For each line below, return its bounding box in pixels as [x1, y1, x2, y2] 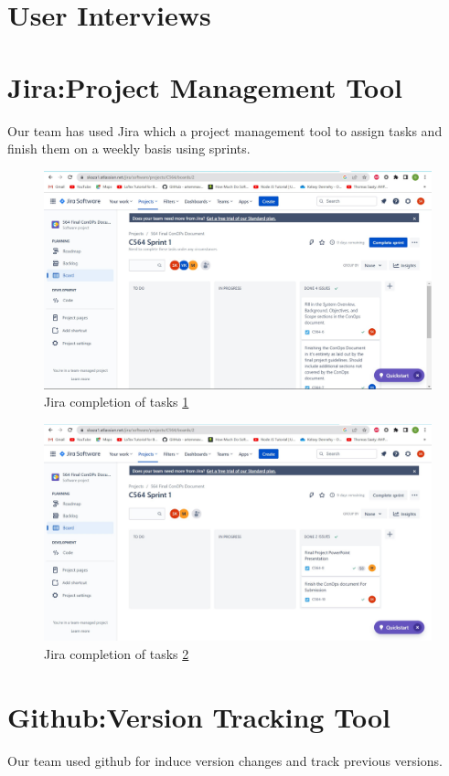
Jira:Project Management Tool [7, 68, 403, 105]
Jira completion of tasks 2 [44, 644, 189, 664]
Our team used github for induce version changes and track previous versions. [7, 750, 443, 770]
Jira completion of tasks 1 [44, 392, 189, 411]
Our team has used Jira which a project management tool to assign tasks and [7, 121, 443, 140]
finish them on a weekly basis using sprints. [7, 139, 251, 158]
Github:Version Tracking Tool [7, 697, 390, 735]
